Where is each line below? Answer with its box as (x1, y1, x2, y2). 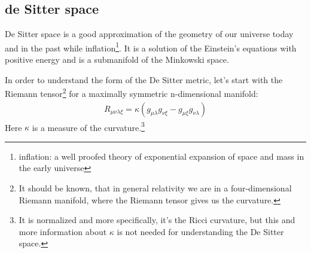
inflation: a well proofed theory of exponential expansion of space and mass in (19, 150, 304, 162)
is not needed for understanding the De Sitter (117, 225, 284, 237)
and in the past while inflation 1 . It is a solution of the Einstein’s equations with (5, 39, 297, 54)
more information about (19, 225, 107, 237)
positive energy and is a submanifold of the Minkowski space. (5, 53, 229, 66)
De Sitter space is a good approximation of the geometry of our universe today (5, 28, 294, 40)
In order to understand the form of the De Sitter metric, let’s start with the (5, 73, 283, 86)
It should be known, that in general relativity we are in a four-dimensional (19, 181, 292, 194)
